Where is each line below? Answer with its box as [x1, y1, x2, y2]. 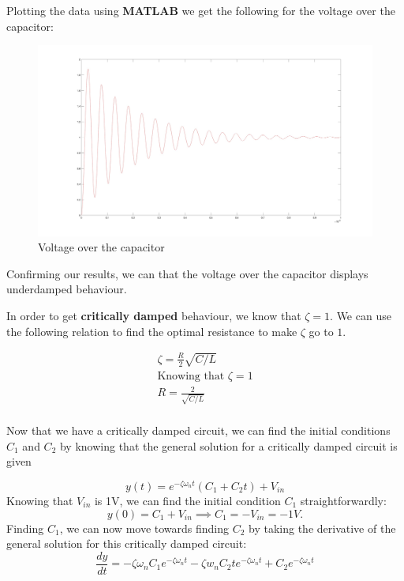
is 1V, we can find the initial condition [94, 492, 281, 508]
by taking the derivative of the [249, 519, 396, 536]
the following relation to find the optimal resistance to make [6, 323, 297, 339]
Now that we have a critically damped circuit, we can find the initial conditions [6, 422, 391, 439]
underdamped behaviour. [6, 281, 127, 297]
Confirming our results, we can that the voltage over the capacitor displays [6, 265, 368, 281]
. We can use [330, 307, 391, 323]
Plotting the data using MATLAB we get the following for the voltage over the [6, 2, 395, 18]
